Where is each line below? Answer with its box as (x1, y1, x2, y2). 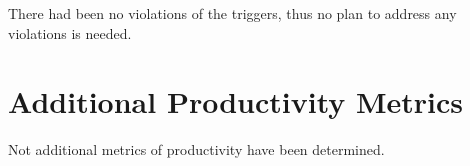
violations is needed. (8, 22, 132, 43)
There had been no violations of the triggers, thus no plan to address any (8, 3, 457, 23)
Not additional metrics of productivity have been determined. (8, 139, 385, 160)
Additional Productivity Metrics (8, 81, 464, 122)
